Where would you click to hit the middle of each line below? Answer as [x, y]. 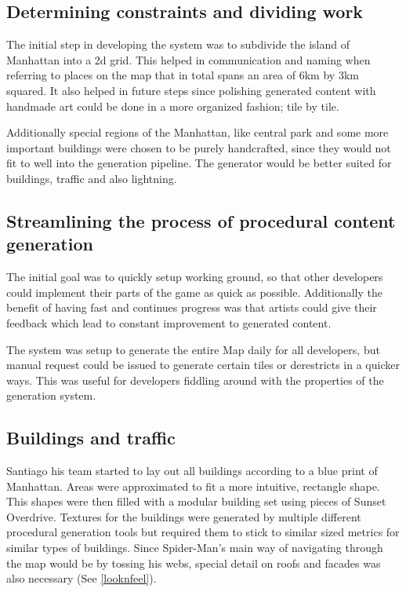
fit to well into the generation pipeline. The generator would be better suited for [199, 163]
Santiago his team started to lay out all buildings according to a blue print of [192, 471]
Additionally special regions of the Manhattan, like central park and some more [198, 132]
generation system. [51, 395]
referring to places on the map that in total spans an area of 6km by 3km [183, 75]
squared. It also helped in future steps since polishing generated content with [191, 90]
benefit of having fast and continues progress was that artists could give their [192, 307]
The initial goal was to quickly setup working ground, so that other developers [195, 277]
